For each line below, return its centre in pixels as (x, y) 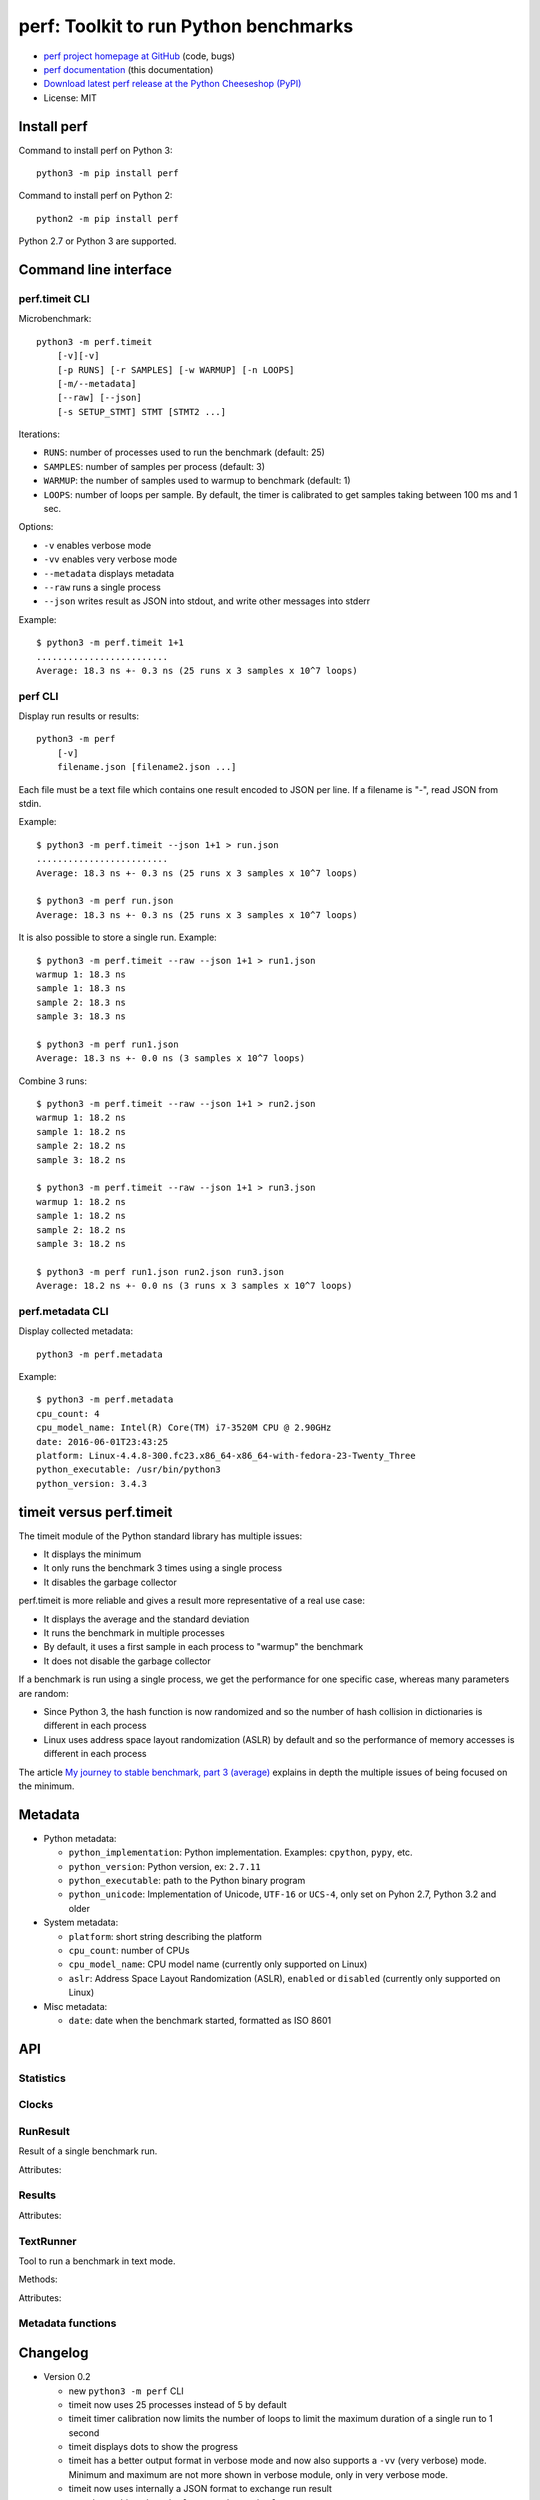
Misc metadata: (75, 2006)
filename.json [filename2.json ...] (146, 767)
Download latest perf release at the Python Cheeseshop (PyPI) (172, 84)
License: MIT (70, 97)
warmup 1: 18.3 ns (81, 974)
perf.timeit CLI (54, 298)
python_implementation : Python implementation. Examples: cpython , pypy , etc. (241, 1852)
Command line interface (95, 269)
